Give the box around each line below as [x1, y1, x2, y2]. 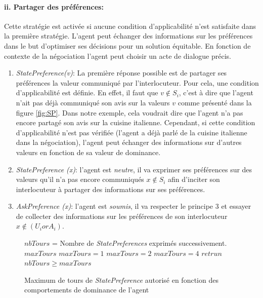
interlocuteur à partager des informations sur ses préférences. [16, 183, 205, 194]
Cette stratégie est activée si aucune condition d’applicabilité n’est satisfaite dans [4, 20, 256, 31]
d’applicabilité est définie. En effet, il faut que [16, 87, 158, 98]
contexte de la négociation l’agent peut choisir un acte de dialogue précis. [4, 50, 231, 61]
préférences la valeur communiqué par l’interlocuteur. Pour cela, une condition [16, 77, 259, 88]
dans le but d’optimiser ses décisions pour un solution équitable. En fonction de [4, 40, 251, 51]
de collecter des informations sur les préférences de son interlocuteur [16, 210, 228, 221]
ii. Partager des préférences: [4, 1, 104, 12]
